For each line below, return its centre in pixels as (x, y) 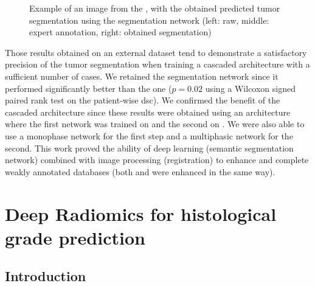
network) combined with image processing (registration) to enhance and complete (157, 160)
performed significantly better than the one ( (88, 88)
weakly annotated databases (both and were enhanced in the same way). (140, 171)
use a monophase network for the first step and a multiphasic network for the (149, 135)
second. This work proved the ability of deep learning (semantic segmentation (149, 148)
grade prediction (75, 237)
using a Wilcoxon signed (250, 88)
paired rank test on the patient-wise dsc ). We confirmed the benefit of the (143, 100)
